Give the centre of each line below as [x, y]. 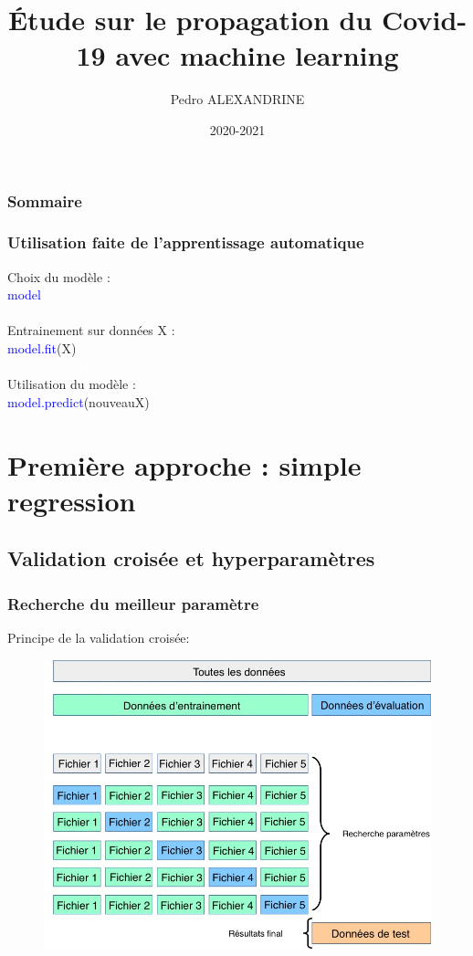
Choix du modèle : [59, 276]
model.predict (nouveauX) [79, 401]
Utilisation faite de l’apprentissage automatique [186, 242]
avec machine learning [257, 55]
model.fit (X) [42, 348]
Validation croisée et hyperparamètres [191, 558]
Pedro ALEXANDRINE [237, 99]
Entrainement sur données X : [91, 330]
